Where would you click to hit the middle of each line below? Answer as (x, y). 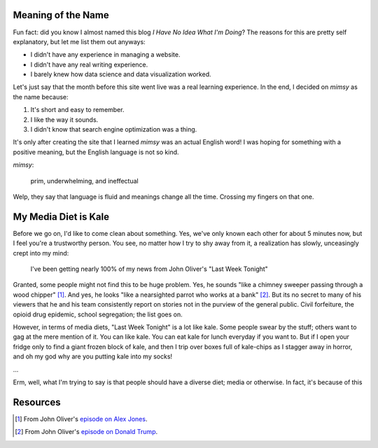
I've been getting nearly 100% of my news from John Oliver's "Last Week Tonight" (149, 269)
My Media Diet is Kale (61, 217)
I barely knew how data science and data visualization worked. (121, 74)
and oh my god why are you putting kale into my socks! (93, 356)
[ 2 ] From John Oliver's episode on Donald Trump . (86, 432)
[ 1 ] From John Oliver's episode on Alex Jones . (81, 419)
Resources (37, 402)
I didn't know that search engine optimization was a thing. (114, 129)
